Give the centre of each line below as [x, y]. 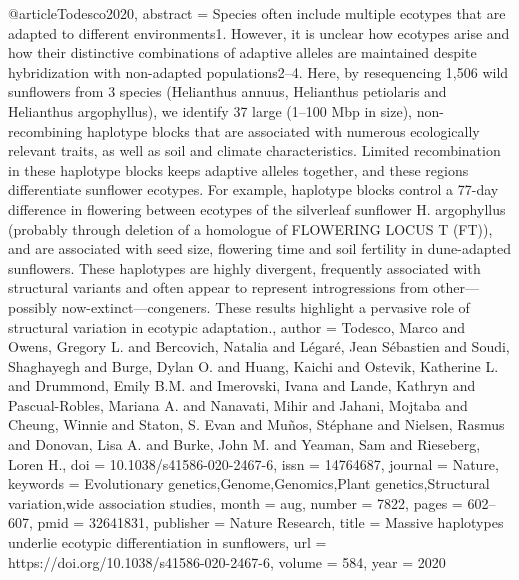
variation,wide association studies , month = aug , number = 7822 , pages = [235, 502]
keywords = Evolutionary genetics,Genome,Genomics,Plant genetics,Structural [249, 483]
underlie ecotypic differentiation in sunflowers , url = [167, 542]
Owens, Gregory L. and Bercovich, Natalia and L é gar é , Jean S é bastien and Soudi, [259, 346]
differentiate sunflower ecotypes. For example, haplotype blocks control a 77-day [253, 189]
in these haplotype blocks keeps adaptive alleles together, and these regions [238, 169]
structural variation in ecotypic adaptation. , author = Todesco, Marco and [236, 326]
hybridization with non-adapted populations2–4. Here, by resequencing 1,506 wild [258, 71]
